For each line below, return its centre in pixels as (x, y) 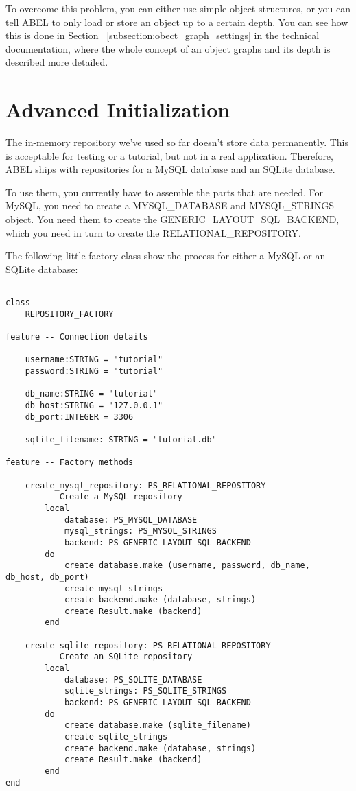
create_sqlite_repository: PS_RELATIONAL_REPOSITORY (148, 645)
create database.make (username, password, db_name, (187, 566)
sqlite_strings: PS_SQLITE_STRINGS (145, 691)
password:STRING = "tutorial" (94, 371)
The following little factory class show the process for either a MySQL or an (166, 256)
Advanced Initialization (118, 109)
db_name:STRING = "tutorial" (91, 394)
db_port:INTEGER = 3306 (79, 417)
